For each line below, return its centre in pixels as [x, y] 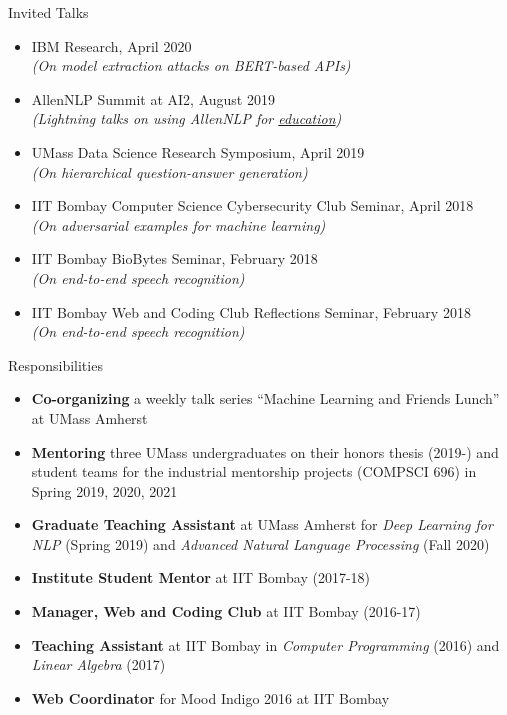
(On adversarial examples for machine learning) [178, 224]
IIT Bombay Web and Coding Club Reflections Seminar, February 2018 [251, 311]
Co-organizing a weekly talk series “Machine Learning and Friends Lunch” [265, 398]
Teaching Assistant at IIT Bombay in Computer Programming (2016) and [265, 644]
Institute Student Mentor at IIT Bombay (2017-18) [201, 577]
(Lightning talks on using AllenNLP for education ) [186, 118]
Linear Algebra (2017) [98, 664]
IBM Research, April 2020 [111, 45]
